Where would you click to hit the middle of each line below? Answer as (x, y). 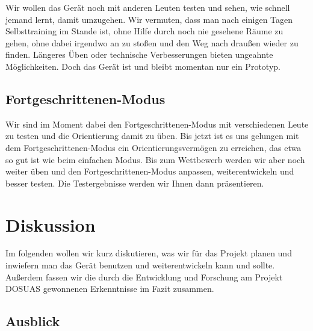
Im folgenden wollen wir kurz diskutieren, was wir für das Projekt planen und (149, 253)
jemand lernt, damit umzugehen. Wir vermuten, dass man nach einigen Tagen (149, 19)
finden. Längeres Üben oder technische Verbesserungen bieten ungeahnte (139, 54)
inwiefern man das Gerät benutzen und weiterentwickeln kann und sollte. (140, 265)
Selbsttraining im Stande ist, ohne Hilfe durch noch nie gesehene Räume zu (144, 31)
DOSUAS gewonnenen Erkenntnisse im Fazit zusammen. (110, 289)
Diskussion (51, 224)
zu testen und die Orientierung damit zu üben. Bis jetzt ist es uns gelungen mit (152, 136)
